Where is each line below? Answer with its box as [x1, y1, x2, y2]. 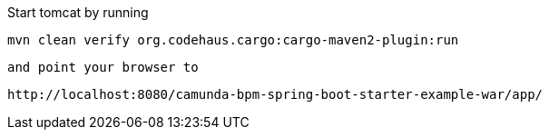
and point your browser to [7, 60, 199, 74]
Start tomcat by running [7, 5, 149, 20]
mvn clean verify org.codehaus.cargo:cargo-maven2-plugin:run [7, 33, 459, 47]
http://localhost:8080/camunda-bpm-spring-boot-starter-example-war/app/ [7, 87, 544, 102]
